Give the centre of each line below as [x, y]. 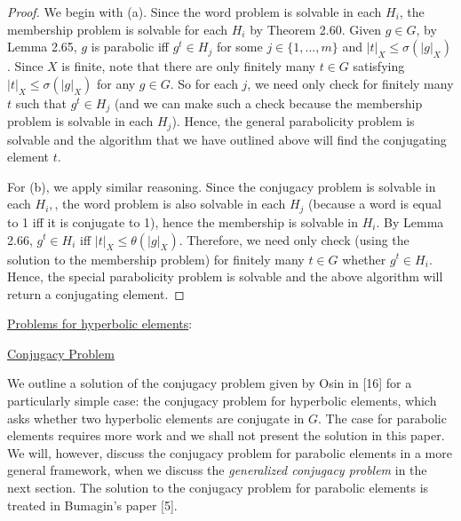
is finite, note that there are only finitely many [188, 66]
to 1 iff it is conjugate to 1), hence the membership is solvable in [183, 221]
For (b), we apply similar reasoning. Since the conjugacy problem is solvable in [222, 186]
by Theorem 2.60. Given [316, 29]
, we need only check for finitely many [350, 83]
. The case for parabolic [382, 418]
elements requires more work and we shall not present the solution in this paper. [226, 435]
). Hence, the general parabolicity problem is [293, 121]
